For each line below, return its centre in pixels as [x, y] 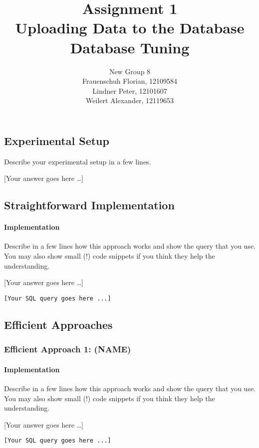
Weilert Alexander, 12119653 [130, 100]
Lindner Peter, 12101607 [130, 90]
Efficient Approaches [58, 324]
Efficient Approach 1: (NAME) [68, 349]
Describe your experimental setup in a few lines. [78, 161]
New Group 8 [130, 71]
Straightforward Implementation [89, 205]
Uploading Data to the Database [130, 28]
